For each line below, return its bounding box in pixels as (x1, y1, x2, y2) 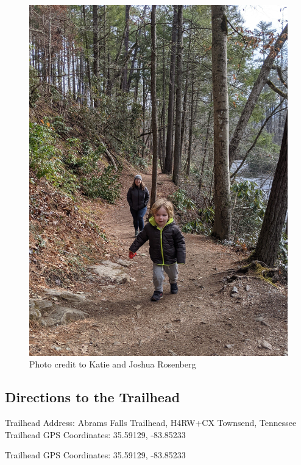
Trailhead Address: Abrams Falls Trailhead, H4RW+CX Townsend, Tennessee (5, 416, 297, 429)
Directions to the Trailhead (5, 388, 180, 406)
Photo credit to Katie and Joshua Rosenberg (29, 358, 196, 371)
